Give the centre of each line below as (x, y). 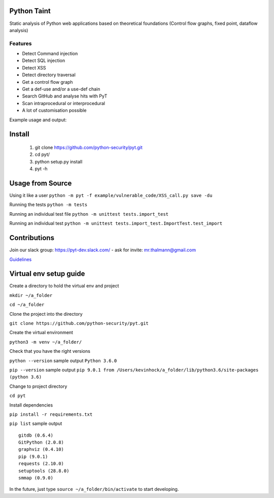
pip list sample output (36, 423)
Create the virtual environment (41, 333)
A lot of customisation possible (54, 110)
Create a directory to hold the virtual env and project (64, 286)
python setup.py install (59, 161)
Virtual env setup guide (47, 274)
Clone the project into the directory (46, 314)
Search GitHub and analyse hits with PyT (65, 96)
